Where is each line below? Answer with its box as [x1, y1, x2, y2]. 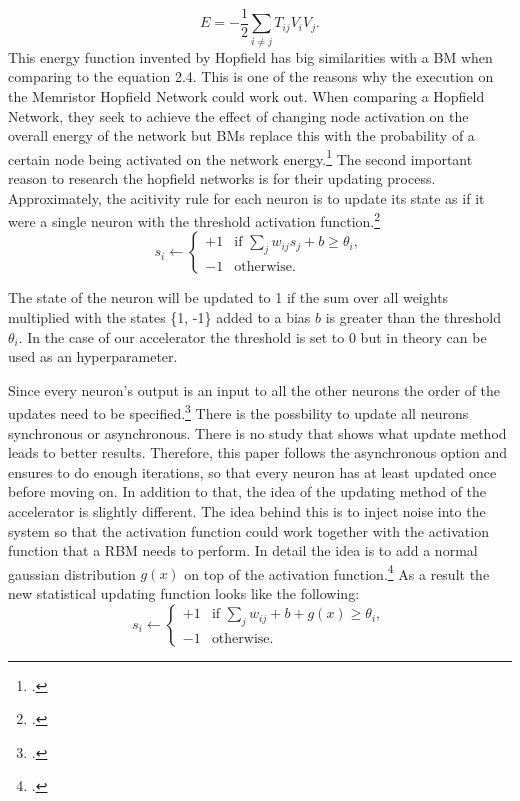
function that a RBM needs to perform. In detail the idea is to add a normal [8, 540, 478, 561]
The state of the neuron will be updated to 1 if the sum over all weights [8, 287, 449, 308]
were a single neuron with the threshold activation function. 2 [8, 208, 381, 231]
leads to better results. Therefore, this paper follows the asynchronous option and [8, 442, 507, 463]
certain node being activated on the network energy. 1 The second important [8, 145, 473, 169]
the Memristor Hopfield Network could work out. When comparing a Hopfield [8, 85, 485, 106]
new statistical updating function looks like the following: [8, 583, 360, 604]
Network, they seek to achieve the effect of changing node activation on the [8, 105, 469, 126]
